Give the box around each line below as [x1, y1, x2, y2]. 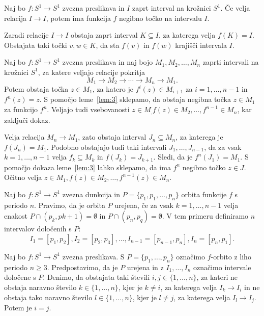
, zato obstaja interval [78, 131, 146, 142]
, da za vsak [204, 141, 242, 152]
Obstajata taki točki [4, 39, 67, 50]
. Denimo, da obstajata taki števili [43, 272, 150, 282]
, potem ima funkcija [46, 12, 111, 23]
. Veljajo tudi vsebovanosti [47, 104, 130, 115]
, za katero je [92, 84, 133, 94]
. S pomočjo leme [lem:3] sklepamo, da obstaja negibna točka [39, 94, 231, 104]
